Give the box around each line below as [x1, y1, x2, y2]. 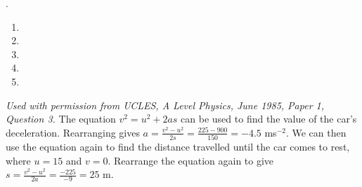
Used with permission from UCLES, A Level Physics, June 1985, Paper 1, [6, 97, 325, 112]
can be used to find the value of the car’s [181, 111, 357, 126]
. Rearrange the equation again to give [108, 153, 274, 167]
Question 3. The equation [6, 111, 116, 126]
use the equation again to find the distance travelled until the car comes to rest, [6, 139, 350, 154]
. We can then [285, 125, 347, 139]
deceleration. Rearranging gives [6, 125, 140, 139]
